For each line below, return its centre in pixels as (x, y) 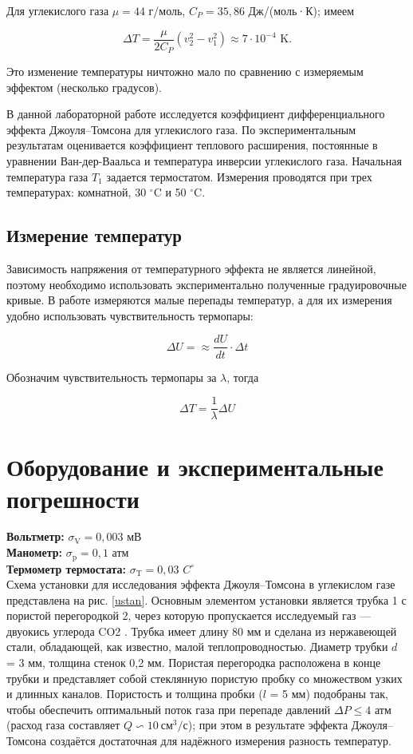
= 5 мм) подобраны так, (329, 694)
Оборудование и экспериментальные (195, 467)
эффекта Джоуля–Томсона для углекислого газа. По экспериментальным (181, 129)
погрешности (73, 498)
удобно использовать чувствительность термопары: (130, 315)
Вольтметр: (35, 536)
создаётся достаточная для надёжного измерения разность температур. (220, 741)
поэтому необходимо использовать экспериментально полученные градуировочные (206, 284)
